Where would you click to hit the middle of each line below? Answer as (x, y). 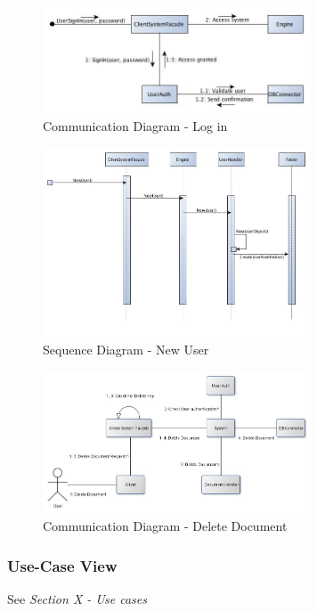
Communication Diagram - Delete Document (165, 526)
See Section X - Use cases (77, 599)
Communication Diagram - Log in (135, 126)
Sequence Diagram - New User (126, 350)
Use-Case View (62, 565)
